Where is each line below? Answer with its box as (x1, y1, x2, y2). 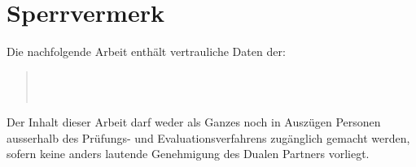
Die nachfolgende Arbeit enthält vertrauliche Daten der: (7, 43, 286, 60)
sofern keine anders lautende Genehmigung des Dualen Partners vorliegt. (7, 145, 370, 162)
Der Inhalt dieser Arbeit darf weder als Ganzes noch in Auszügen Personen (7, 113, 381, 130)
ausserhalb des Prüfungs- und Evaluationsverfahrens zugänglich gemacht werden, (7, 129, 410, 146)
